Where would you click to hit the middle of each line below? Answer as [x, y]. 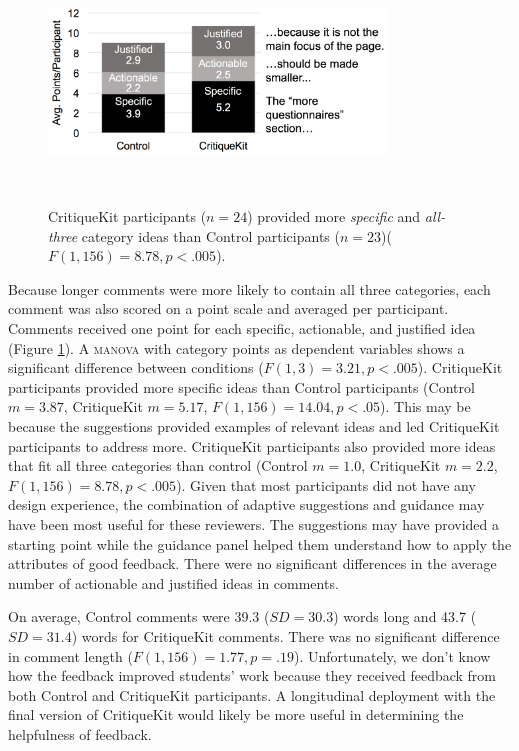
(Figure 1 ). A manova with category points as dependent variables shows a [236, 347]
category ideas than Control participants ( [210, 235]
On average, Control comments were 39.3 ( [139, 616]
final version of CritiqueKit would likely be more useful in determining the [236, 714]
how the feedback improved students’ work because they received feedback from [252, 675]
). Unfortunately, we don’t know [392, 655]
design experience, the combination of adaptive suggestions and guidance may [246, 504]
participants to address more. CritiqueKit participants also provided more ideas [252, 445]
